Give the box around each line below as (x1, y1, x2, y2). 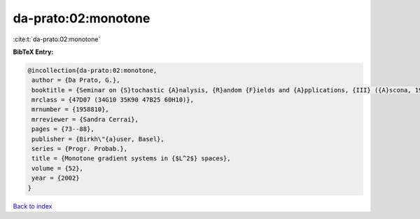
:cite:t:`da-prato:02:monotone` (13, 35, 101, 43)
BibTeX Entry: (13, 48, 54, 56)
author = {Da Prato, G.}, (31, 76, 120, 84)
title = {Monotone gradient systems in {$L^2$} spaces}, (31, 155, 231, 162)
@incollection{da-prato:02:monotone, (27, 66, 157, 74)
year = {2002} (31, 174, 80, 182)
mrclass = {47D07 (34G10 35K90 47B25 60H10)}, (31, 96, 194, 104)
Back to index (13, 202, 52, 210)
